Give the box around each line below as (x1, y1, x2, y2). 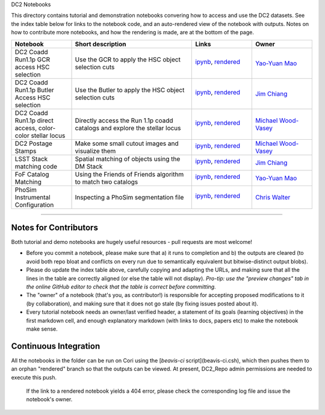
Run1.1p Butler (14, 86, 54, 94)
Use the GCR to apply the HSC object (75, 55, 181, 63)
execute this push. (11, 373, 57, 381)
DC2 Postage (14, 139, 52, 148)
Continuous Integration (11, 341, 101, 351)
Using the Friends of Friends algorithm (75, 170, 184, 178)
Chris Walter (255, 193, 291, 201)
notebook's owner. (26, 396, 73, 403)
